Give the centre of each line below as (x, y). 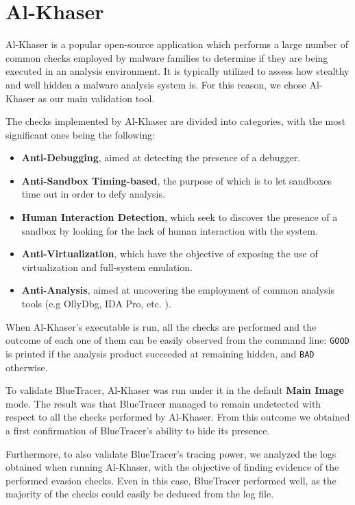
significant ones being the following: (80, 134)
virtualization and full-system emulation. (107, 267)
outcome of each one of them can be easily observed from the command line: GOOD (177, 340)
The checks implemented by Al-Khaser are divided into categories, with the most (176, 121)
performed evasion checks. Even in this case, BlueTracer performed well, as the (171, 480)
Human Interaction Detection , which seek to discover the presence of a (180, 217)
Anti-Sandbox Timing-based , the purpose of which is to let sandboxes (177, 180)
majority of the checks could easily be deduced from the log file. (140, 494)
